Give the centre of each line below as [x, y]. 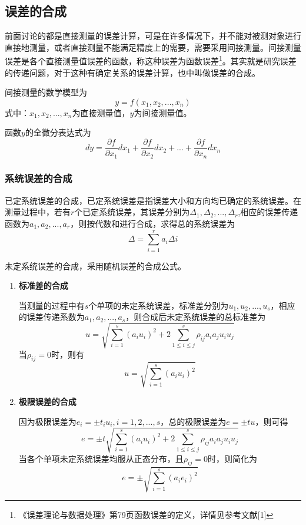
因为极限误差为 [47, 421]
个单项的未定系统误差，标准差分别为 [159, 305]
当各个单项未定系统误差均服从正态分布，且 [101, 458]
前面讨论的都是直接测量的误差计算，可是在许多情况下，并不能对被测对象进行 [153, 36]
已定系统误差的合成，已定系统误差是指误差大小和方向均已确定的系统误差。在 [153, 200]
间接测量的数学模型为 [46, 92]
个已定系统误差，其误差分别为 [132, 212]
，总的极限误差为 [193, 421]
